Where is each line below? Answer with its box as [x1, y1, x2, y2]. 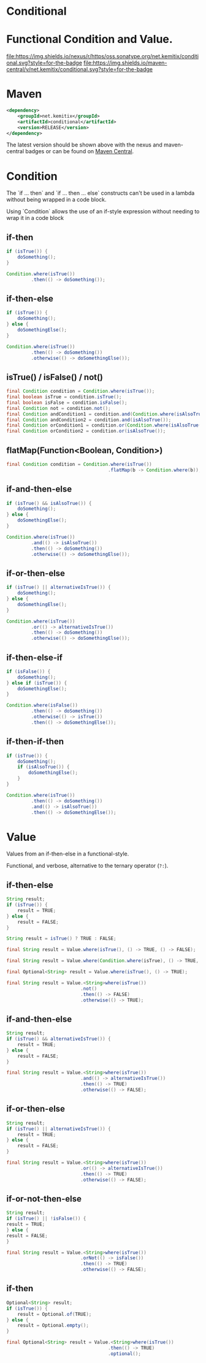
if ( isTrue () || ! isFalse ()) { [6, 1215, 86, 1222]
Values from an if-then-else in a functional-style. [6, 850, 129, 857]
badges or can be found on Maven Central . [25, 148, 134, 155]
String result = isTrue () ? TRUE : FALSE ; [6, 936, 116, 942]
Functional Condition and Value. [6, 32, 173, 47]
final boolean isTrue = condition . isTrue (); [6, 394, 122, 400]
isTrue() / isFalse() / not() [6, 372, 103, 382]
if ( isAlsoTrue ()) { [17, 764, 70, 770]
